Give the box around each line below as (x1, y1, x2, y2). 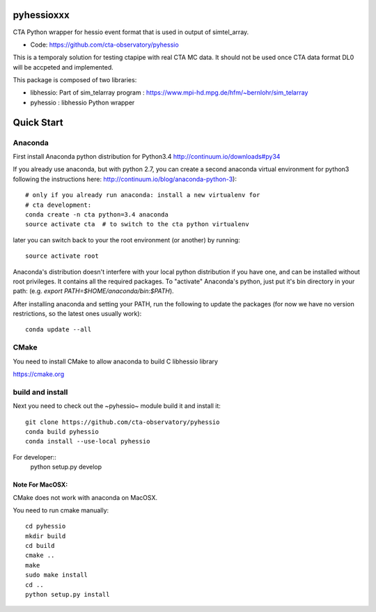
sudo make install (25, 571, 88, 579)
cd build (25, 542, 55, 550)
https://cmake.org (13, 370, 65, 379)
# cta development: (25, 201, 92, 209)
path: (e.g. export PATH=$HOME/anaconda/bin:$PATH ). (13, 287, 174, 295)
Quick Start (13, 116, 63, 128)
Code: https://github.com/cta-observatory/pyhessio (30, 40, 179, 49)
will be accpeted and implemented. (13, 63, 114, 71)
